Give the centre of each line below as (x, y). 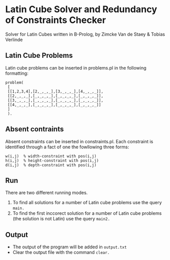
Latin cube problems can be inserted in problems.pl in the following (76, 68)
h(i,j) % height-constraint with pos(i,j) (52, 160)
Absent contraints (35, 129)
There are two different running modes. (47, 193)
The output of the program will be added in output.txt (70, 247)
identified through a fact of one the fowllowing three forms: (67, 147)
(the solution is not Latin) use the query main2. (61, 219)
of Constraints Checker (55, 20)
